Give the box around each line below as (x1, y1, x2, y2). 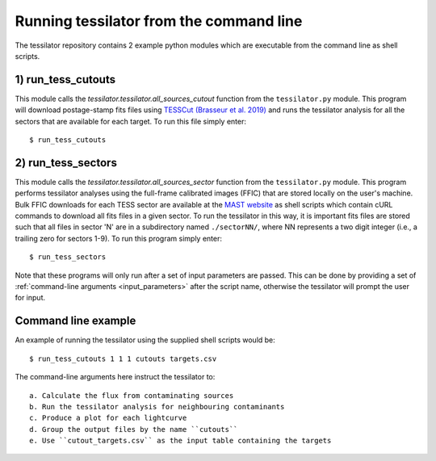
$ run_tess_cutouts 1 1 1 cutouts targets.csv (29, 354, 217, 363)
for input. (15, 293, 46, 303)
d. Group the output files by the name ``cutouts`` (29, 425, 238, 434)
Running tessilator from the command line (15, 12, 303, 30)
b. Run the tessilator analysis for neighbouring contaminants (29, 402, 285, 411)
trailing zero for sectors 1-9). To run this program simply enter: (15, 233, 222, 243)
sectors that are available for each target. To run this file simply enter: (15, 116, 246, 126)
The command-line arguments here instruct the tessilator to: (15, 372, 216, 382)
